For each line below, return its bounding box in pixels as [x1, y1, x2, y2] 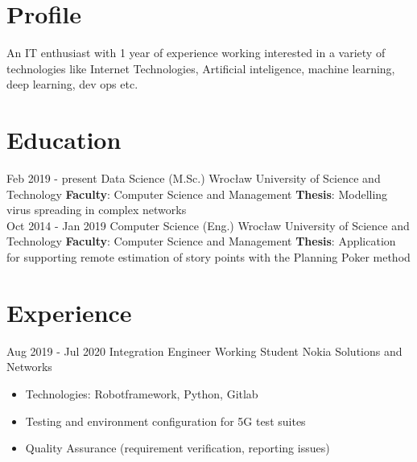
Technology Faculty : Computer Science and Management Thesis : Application [6, 233, 396, 250]
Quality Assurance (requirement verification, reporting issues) [25, 439, 330, 456]
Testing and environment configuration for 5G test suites [25, 412, 306, 429]
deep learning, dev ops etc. [6, 76, 138, 93]
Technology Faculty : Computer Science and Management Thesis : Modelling [6, 185, 388, 202]
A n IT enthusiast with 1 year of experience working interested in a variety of [6, 44, 386, 61]
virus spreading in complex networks [6, 201, 187, 218]
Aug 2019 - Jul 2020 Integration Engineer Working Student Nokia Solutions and [6, 342, 403, 359]
